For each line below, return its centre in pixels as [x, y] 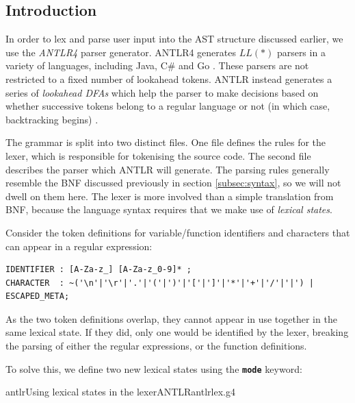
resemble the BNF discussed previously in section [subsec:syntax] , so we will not [173, 183]
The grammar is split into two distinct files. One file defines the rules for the [166, 142]
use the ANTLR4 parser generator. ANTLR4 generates [121, 52]
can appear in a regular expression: [79, 246]
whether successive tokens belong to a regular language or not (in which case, [168, 106]
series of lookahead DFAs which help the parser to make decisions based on [162, 92]
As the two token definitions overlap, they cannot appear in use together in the [171, 318]
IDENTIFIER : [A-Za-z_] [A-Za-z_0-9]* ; [99, 270]
